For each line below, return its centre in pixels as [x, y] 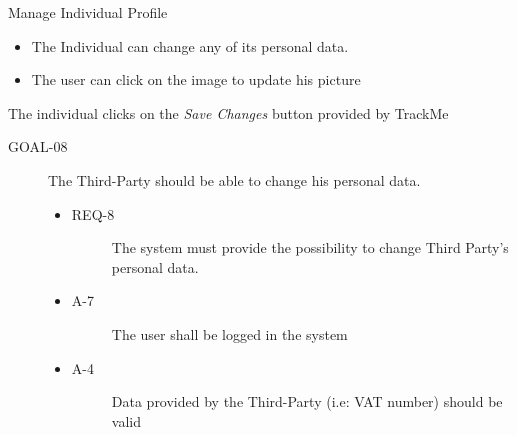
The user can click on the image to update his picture [196, 79]
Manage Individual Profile [88, 12]
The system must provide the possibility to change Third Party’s [310, 247]
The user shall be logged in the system [229, 333]
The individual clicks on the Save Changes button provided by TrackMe [228, 112]
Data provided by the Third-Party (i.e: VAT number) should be [307, 401]
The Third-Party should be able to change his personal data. [234, 179]
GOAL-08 [38, 146]
